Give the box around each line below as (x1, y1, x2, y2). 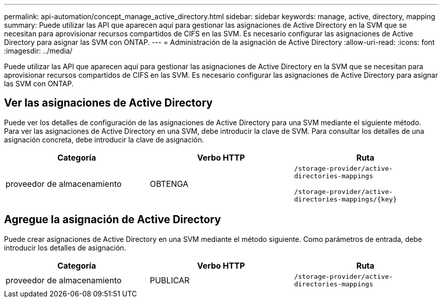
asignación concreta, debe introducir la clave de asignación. (4, 135, 204, 144)
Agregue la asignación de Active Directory (4, 213, 221, 226)
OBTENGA (149, 178, 189, 189)
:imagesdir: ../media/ (4, 46, 73, 55)
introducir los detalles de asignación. (4, 243, 126, 252)
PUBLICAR (149, 275, 190, 285)
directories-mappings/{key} (294, 195, 397, 203)
